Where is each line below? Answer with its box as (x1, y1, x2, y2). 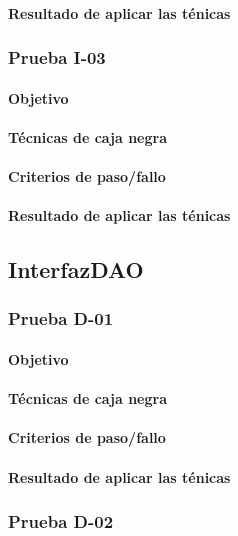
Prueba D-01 (8, 306, 114, 331)
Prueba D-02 (8, 509, 114, 534)
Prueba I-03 (8, 45, 106, 70)
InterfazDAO (8, 254, 144, 285)
